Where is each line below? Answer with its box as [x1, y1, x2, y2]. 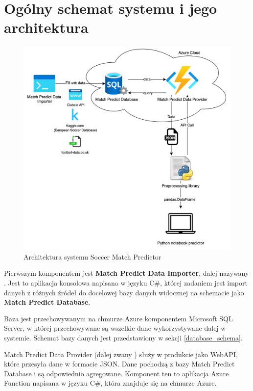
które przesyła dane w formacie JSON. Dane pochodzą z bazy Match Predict [4, 359, 235, 369]
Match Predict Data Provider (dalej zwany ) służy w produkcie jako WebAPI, [4, 349, 238, 359]
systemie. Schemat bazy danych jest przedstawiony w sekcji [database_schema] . [4, 332, 243, 342]
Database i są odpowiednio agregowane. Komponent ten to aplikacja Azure [4, 368, 229, 378]
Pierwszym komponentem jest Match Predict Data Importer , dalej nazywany [4, 268, 249, 278]
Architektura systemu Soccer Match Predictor [23, 251, 161, 261]
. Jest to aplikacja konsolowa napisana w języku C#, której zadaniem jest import [4, 277, 248, 287]
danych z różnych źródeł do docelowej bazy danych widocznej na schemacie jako [4, 287, 244, 297]
